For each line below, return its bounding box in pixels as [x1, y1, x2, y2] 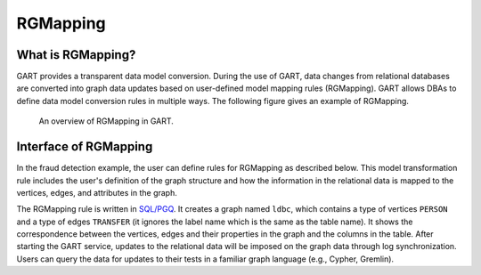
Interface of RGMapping [16, 139, 153, 155]
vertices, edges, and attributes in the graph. [16, 187, 177, 198]
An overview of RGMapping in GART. [38, 116, 174, 126]
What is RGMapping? [16, 47, 136, 62]
